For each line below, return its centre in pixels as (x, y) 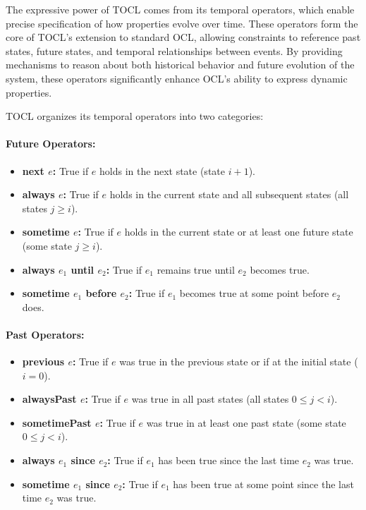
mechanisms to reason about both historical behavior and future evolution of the (180, 65)
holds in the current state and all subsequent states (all (229, 194)
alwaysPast (49, 399)
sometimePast (57, 422)
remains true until (196, 269)
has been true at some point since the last (263, 484)
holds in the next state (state (162, 170)
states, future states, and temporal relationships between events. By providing (174, 50)
